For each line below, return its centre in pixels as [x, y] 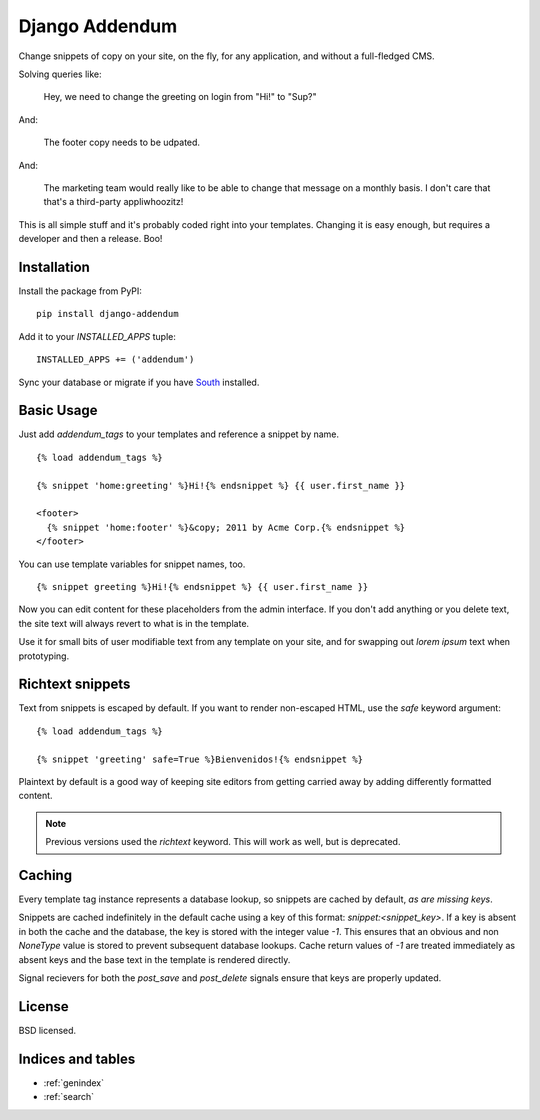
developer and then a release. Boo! [90, 239]
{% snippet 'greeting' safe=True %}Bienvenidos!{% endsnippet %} [200, 759]
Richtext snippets [74, 684]
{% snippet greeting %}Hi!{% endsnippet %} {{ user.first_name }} [202, 586]
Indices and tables [77, 1058]
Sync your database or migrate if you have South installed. [139, 382]
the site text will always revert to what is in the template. [134, 623]
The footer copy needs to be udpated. [121, 142]
